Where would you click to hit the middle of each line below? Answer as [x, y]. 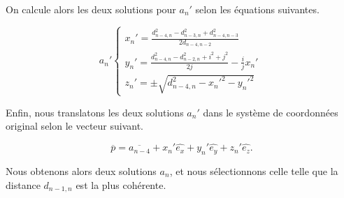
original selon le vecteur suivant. [75, 126]
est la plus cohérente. [121, 184]
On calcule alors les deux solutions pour [91, 9]
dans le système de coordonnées [271, 112]
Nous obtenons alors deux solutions [81, 171]
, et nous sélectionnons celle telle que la [254, 171]
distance [23, 184]
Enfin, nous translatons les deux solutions [95, 112]
